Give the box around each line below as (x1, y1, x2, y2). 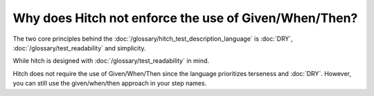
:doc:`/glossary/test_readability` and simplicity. (12, 44, 146, 52)
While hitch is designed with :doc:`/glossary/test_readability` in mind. (12, 57, 210, 65)
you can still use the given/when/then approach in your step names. (12, 79, 207, 88)
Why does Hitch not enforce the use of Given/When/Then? (12, 10, 358, 26)
